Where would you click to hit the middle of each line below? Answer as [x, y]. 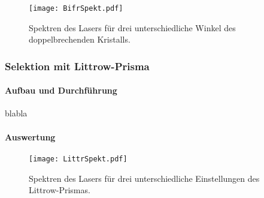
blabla [16, 113]
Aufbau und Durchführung [61, 90]
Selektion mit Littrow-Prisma [77, 66]
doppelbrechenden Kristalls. [80, 39]
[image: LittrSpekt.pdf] [78, 159]
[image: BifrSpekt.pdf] [76, 8]
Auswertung [30, 136]
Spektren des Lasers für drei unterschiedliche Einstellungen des [144, 178]
